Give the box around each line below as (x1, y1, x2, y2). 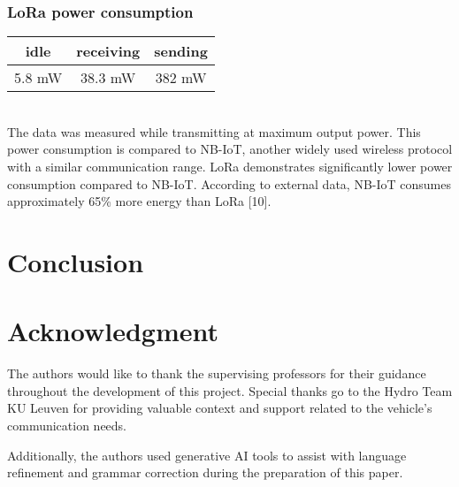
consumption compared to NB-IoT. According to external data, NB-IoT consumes (7, 174, 451, 193)
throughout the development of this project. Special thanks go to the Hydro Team (7, 381, 453, 399)
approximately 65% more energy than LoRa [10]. (7, 192, 272, 210)
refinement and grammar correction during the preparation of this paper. (7, 463, 403, 482)
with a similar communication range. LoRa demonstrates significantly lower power (7, 157, 453, 175)
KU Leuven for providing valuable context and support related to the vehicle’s (7, 399, 432, 417)
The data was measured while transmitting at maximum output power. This (7, 122, 421, 141)
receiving (76, 41, 141, 62)
